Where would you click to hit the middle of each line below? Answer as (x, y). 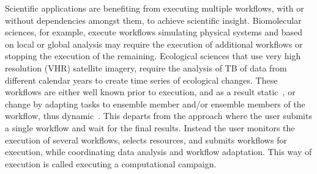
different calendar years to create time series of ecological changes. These (141, 80)
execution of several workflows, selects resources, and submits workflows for (146, 140)
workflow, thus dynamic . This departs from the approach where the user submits (158, 116)
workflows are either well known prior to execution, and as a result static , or (150, 92)
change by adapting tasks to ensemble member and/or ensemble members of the (155, 103)
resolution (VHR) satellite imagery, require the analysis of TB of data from (146, 67)
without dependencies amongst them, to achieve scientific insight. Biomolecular (153, 20)
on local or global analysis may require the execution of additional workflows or (154, 44)
